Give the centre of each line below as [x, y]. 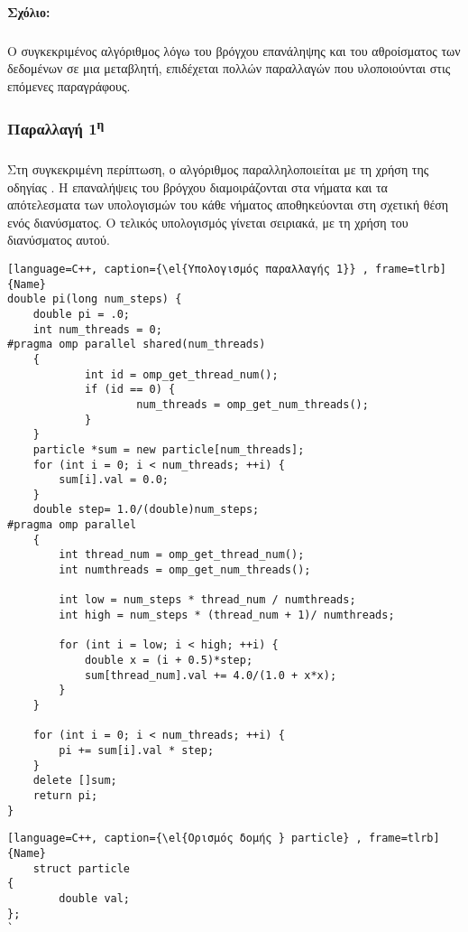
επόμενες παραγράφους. [69, 85]
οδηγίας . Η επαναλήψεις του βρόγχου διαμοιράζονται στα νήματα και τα [197, 186]
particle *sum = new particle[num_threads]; [169, 449]
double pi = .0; [82, 314]
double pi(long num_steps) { [95, 299]
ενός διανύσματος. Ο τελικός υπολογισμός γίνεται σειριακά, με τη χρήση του [208, 222]
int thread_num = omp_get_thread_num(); [182, 555]
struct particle [82, 868]
